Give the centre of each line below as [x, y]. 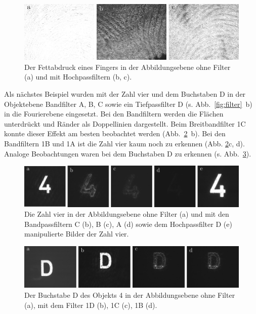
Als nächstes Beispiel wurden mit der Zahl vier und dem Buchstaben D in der [125, 94]
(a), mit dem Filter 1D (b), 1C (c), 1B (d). [91, 305]
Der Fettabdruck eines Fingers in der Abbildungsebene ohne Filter [127, 67]
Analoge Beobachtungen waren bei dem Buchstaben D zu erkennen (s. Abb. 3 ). [128, 153]
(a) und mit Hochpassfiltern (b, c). [78, 77]
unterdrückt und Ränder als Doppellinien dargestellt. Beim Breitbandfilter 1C [125, 123]
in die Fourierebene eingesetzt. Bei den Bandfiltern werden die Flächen [114, 114]
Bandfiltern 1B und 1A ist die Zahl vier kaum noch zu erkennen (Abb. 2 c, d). [124, 143]
